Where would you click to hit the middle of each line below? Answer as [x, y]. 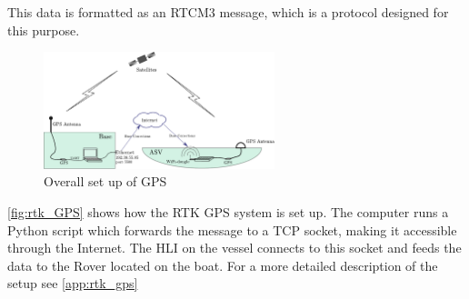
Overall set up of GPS [105, 181]
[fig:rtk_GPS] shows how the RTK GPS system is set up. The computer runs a [228, 212]
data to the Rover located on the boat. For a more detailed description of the [223, 265]
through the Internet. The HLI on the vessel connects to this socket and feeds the [234, 248]
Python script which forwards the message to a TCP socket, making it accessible [232, 229]
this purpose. [44, 30]
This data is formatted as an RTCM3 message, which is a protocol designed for [228, 12]
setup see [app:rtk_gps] [73, 283]
